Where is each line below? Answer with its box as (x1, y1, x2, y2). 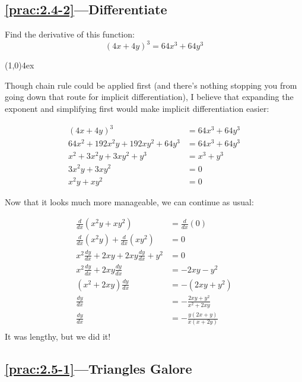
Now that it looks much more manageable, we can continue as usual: (5, 195, 254, 208)
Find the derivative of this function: (5, 28, 135, 40)
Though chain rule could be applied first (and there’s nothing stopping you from (5, 79, 297, 91)
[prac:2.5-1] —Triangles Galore (5, 359, 192, 378)
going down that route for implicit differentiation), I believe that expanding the (5, 90, 294, 103)
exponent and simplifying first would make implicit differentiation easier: (5, 102, 269, 115)
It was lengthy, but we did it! (5, 330, 111, 343)
